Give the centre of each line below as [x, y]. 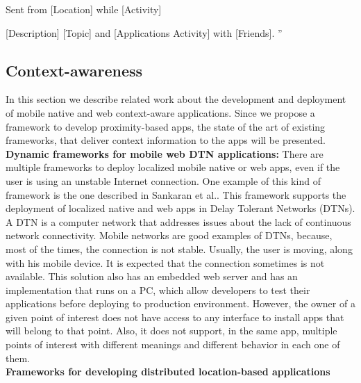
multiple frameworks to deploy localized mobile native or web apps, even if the [173, 167]
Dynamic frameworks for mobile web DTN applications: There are [165, 153]
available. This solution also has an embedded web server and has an [152, 276]
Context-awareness [74, 70]
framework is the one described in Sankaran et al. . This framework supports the [176, 194]
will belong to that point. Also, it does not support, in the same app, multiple [171, 331]
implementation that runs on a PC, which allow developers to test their [158, 290]
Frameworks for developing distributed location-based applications [168, 372]
